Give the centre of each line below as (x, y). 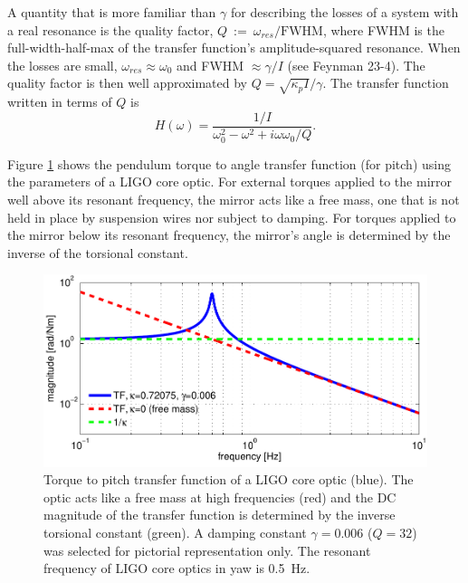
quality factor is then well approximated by (128, 83)
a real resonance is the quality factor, (110, 29)
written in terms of (60, 102)
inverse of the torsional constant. (98, 252)
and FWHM (210, 65)
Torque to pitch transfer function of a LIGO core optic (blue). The (229, 479)
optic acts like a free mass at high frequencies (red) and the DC (220, 497)
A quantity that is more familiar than (112, 12)
